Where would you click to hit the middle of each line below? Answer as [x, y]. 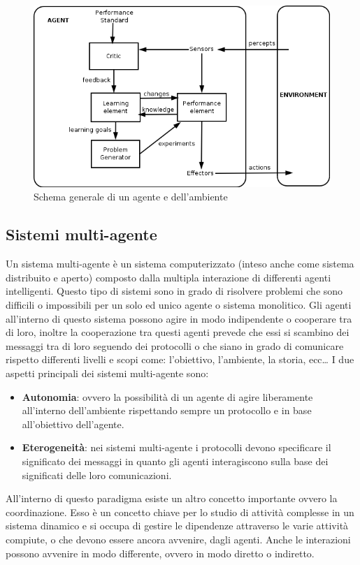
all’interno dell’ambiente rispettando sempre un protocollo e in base [167, 410]
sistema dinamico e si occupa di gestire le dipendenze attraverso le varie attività [177, 526]
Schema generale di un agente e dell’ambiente [131, 197]
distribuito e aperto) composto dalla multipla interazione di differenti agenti [168, 277]
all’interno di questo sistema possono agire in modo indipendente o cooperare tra [179, 318]
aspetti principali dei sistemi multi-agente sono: [107, 373]
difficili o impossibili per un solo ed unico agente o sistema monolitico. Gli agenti [179, 305]
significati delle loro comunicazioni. [97, 475]
